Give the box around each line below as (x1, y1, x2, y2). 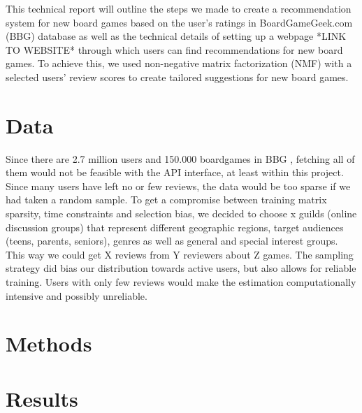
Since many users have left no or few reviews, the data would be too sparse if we (6, 178, 351, 193)
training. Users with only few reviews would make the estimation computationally (6, 275, 356, 289)
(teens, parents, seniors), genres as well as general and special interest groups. (6, 233, 338, 248)
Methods (6, 329, 92, 358)
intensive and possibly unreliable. (6, 288, 147, 303)
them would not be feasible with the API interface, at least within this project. (6, 165, 344, 180)
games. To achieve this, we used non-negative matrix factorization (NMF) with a (6, 56, 352, 71)
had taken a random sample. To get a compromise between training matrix (6, 192, 327, 207)
